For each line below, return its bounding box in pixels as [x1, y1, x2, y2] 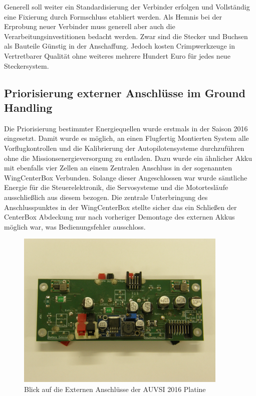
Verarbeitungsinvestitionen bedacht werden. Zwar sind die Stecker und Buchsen [4, 31, 248, 41]
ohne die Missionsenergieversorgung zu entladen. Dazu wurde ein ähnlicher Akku [4, 152, 252, 163]
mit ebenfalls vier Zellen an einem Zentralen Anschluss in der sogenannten [4, 162, 232, 173]
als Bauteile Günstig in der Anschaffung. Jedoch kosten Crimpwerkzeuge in [4, 41, 235, 51]
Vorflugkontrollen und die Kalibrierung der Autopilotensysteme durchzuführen [4, 142, 244, 153]
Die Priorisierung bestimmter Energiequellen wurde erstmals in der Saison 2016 [4, 123, 248, 133]
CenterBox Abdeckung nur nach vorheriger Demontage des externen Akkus [4, 212, 235, 222]
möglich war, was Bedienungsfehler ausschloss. [4, 221, 146, 232]
